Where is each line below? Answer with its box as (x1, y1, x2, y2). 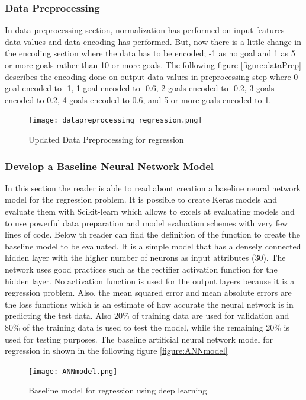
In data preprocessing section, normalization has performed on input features (5, 24, 285, 36)
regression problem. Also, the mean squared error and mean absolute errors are (5, 286, 292, 299)
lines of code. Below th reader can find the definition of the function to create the (5, 228, 300, 241)
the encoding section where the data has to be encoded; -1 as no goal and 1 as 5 (5, 47, 295, 59)
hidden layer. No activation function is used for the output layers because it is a (5, 274, 295, 287)
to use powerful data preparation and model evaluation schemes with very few (5, 216, 288, 229)
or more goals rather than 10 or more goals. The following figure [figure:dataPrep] (5, 59, 301, 71)
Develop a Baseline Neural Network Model (5, 158, 214, 173)
